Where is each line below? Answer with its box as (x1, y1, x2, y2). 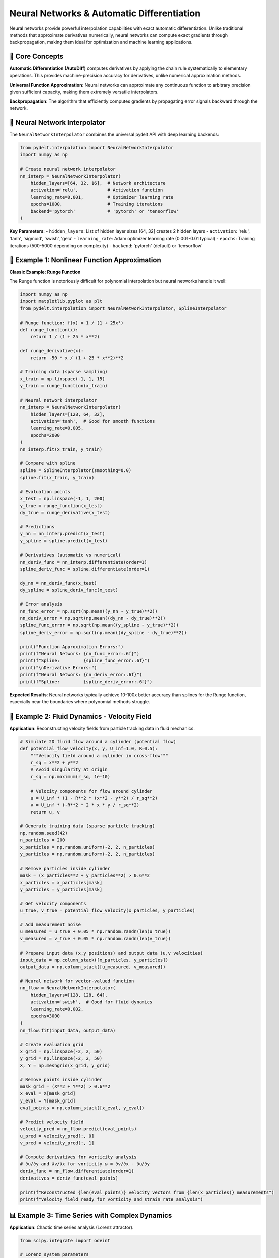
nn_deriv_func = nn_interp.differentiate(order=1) (20, 559, 148, 565)
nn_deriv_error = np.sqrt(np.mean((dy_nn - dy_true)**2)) (20, 615, 166, 621)
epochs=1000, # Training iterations (30, 201, 163, 207)
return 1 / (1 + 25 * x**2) (30, 334, 100, 340)
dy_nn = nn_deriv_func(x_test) (20, 580, 98, 586)
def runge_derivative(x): (20, 348, 84, 354)
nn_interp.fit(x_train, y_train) (20, 446, 103, 452)
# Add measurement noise (20, 921, 81, 927)
